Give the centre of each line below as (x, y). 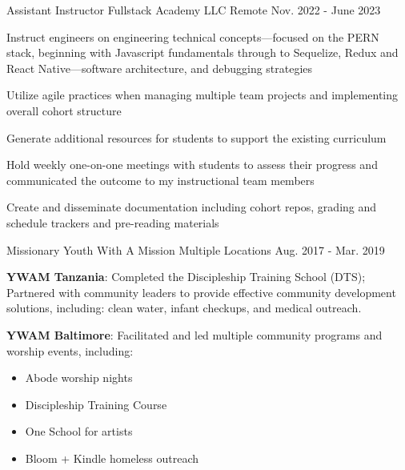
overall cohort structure (64, 110)
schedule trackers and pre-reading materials (113, 222)
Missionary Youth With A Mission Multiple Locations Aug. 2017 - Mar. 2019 (196, 249)
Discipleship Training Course (96, 404)
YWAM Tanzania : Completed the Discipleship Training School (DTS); (186, 277)
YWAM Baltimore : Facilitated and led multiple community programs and (194, 334)
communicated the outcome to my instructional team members (160, 180)
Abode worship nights (79, 378)
